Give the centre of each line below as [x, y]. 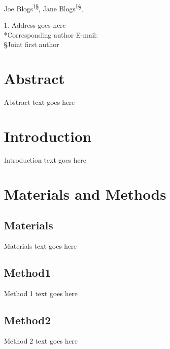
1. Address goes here [35, 25]
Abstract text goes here [39, 102]
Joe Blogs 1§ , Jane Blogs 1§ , [44, 8]
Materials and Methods [85, 194]
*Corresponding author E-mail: [51, 34]
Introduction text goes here [45, 159]
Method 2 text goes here [41, 340]
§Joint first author [32, 44]
